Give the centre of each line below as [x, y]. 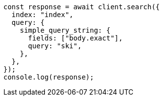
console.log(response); [49, 77]
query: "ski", [55, 46]
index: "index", [42, 15]
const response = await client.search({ [82, 7]
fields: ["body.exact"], [75, 38]
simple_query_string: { [65, 30]
